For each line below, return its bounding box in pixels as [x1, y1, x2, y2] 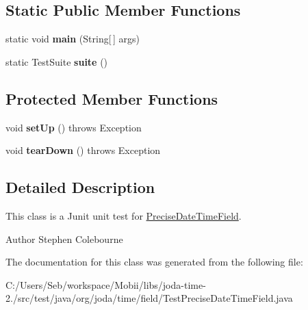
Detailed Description [5, 177, 155, 198]
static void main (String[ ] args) [5, 31, 140, 46]
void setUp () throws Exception [5, 120, 142, 134]
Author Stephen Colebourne [5, 231, 123, 246]
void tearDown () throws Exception [5, 143, 161, 157]
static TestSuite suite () [5, 54, 108, 68]
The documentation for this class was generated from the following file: [5, 255, 303, 269]
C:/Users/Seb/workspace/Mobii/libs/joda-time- [5, 277, 206, 292]
